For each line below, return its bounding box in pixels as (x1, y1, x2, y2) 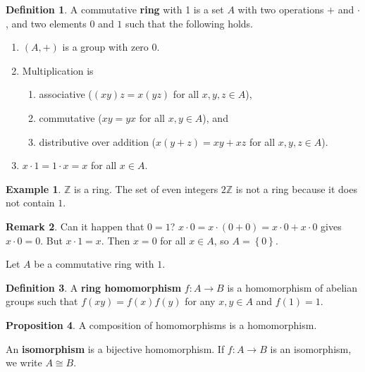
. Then (101, 232, 130, 247)
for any (185, 294, 216, 309)
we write (6, 355, 42, 370)
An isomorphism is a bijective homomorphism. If (6, 341, 225, 356)
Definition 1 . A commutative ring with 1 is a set (6, 2, 224, 16)
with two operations (237, 2, 324, 16)
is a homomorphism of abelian (227, 280, 357, 294)
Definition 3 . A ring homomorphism (6, 280, 182, 294)
